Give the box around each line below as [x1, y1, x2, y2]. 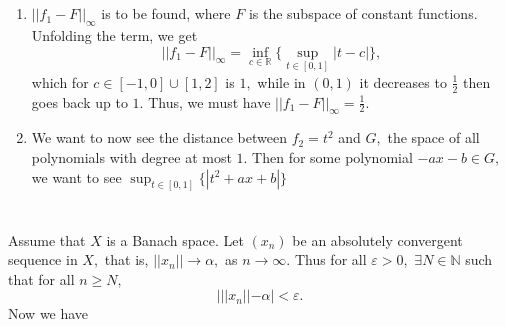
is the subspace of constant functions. [248, 3, 478, 24]
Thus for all [294, 249, 367, 270]
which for [31, 71, 89, 92]
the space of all [387, 127, 480, 148]
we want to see [31, 166, 122, 187]
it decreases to [359, 71, 447, 92]
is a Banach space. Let [106, 229, 244, 250]
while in [257, 71, 306, 92]
